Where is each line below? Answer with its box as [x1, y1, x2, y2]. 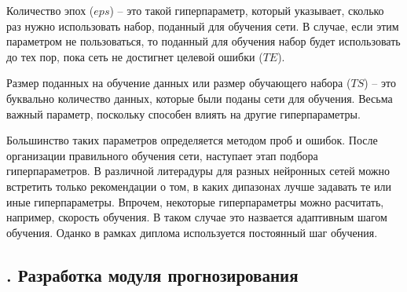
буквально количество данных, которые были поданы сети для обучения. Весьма [6, 89, 393, 106]
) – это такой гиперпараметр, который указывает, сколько [109, 2, 384, 18]
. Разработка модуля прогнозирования [6, 262, 299, 287]
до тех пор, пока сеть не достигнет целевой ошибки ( [6, 48, 263, 64]
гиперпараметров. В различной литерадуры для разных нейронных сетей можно [6, 162, 390, 179]
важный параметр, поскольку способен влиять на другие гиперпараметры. [6, 105, 361, 122]
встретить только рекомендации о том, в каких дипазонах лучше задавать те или [6, 177, 392, 194]
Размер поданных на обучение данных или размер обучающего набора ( [6, 75, 351, 91]
